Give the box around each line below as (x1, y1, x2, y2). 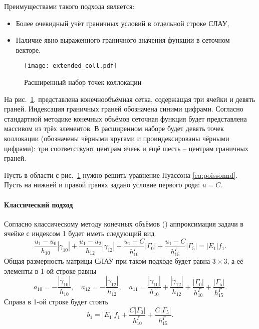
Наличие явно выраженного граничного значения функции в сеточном (16, 35, 230, 45)
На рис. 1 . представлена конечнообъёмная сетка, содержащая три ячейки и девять (4, 93, 255, 104)
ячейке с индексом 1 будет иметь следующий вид (4, 228, 155, 239)
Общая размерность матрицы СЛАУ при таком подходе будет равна (4, 256, 210, 266)
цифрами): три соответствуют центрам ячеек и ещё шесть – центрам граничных (4, 143, 248, 153)
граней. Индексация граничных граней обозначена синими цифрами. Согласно (4, 103, 243, 114)
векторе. (16, 44, 41, 55)
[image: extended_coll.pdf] (24, 62, 118, 70)
